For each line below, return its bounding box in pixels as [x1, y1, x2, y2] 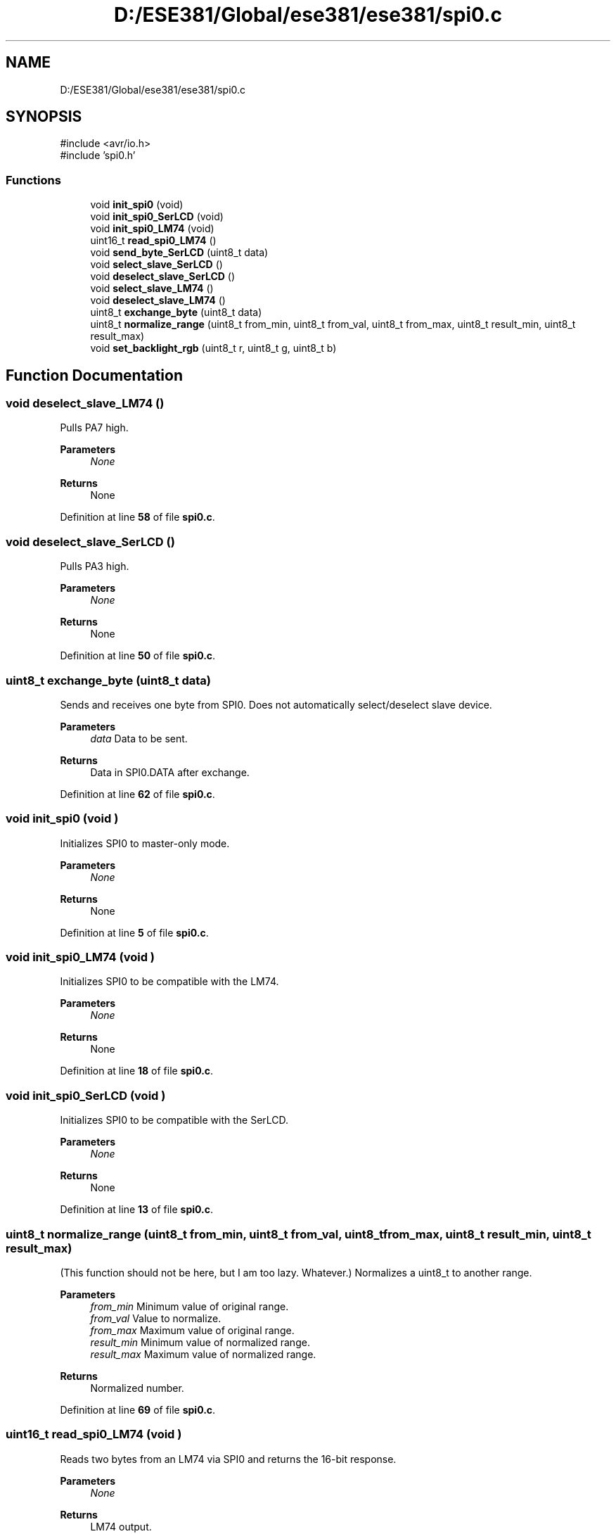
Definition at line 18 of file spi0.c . [60, 1065, 214, 1077]
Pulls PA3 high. [60, 560, 129, 573]
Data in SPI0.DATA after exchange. [90, 766, 250, 778]
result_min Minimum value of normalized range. [90, 1336, 310, 1348]
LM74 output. [90, 1520, 152, 1533]
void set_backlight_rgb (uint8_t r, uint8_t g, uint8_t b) [90, 342, 337, 355]
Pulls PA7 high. [60, 421, 129, 434]
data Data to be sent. [90, 732, 188, 744]
